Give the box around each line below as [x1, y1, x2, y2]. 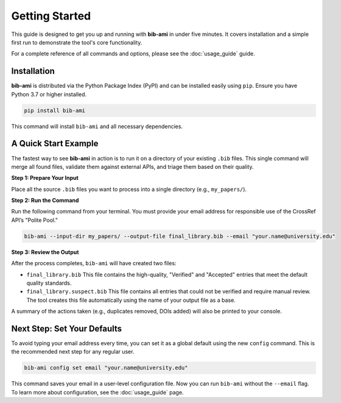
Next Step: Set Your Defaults [11, 323, 122, 333]
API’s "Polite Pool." [11, 216, 58, 224]
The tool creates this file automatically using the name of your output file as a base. [26, 296, 236, 304]
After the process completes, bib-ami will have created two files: [11, 260, 177, 267]
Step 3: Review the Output [11, 248, 79, 255]
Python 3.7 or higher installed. [11, 90, 87, 98]
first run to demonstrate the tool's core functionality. [11, 38, 142, 46]
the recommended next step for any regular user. [11, 348, 135, 355]
